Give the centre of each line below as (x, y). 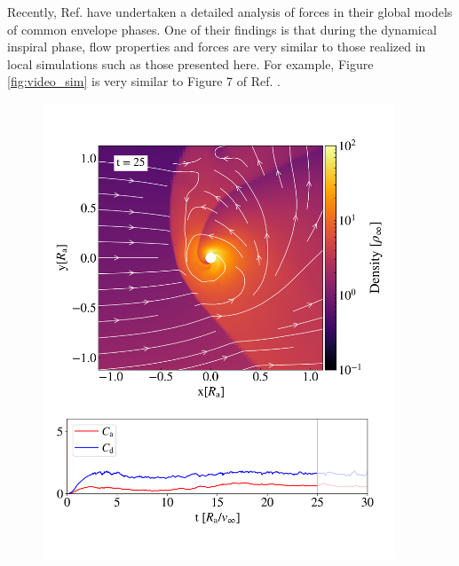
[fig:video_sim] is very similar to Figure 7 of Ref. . (144, 81)
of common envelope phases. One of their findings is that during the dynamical (222, 29)
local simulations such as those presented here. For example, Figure (190, 63)
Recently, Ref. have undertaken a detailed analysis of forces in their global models (230, 12)
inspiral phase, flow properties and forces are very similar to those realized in (217, 47)
